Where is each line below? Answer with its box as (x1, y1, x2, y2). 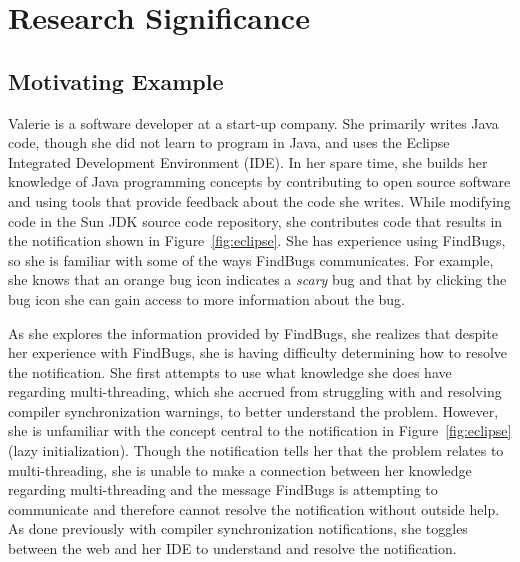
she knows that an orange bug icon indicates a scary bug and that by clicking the (8, 269, 507, 290)
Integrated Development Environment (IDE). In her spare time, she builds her (8, 151, 488, 172)
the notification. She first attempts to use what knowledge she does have (8, 361, 452, 382)
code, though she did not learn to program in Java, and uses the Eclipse (8, 132, 450, 153)
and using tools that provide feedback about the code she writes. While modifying (8, 190, 511, 211)
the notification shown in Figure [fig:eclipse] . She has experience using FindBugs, (8, 230, 506, 251)
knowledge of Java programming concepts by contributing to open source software (8, 171, 511, 192)
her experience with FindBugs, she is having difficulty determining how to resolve (8, 342, 508, 363)
